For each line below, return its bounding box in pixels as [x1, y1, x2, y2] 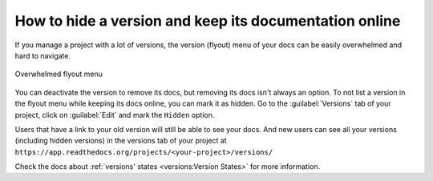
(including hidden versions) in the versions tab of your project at [14, 136, 228, 146]
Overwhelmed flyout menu [14, 69, 103, 79]
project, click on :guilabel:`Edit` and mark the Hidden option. [14, 110, 215, 119]
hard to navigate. [14, 50, 71, 60]
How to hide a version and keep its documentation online [14, 12, 401, 30]
